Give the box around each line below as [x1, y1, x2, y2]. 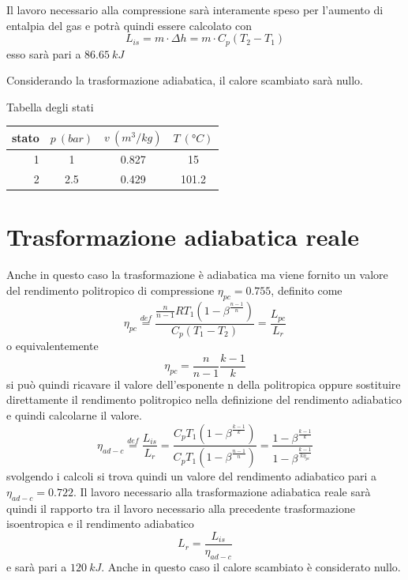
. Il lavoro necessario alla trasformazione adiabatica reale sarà [73, 484, 371, 500]
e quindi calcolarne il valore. [6, 406, 142, 423]
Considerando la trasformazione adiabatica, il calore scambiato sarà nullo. [6, 72, 364, 89]
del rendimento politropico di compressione [6, 281, 215, 298]
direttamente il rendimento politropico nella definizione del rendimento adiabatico [6, 391, 402, 408]
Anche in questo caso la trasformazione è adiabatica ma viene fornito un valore [6, 266, 388, 283]
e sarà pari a [6, 558, 67, 574]
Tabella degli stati [6, 98, 94, 115]
